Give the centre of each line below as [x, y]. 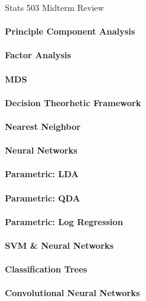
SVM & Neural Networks [59, 245]
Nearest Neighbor [43, 126]
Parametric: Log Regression [64, 221]
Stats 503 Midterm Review [55, 7]
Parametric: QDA [43, 198]
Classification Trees [46, 269]
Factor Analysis [38, 55]
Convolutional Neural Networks [72, 293]
